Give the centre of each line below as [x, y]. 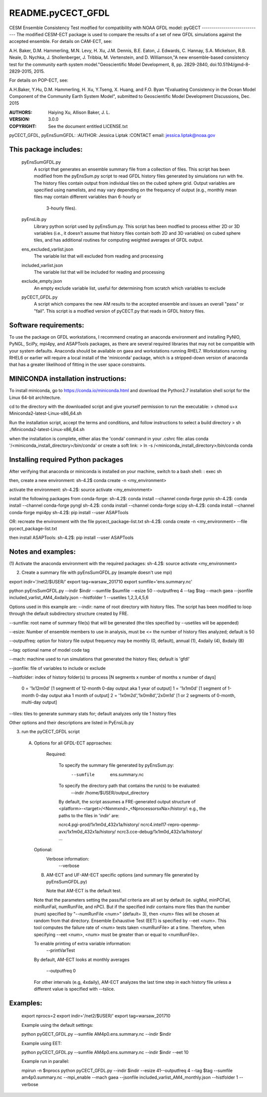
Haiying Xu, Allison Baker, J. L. [79, 112]
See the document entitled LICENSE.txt [88, 126]
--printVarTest [61, 950]
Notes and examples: [43, 551]
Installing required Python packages [66, 460]
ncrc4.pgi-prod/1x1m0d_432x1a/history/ [99, 825]
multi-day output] [39, 702]
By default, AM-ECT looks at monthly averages [82, 960]
